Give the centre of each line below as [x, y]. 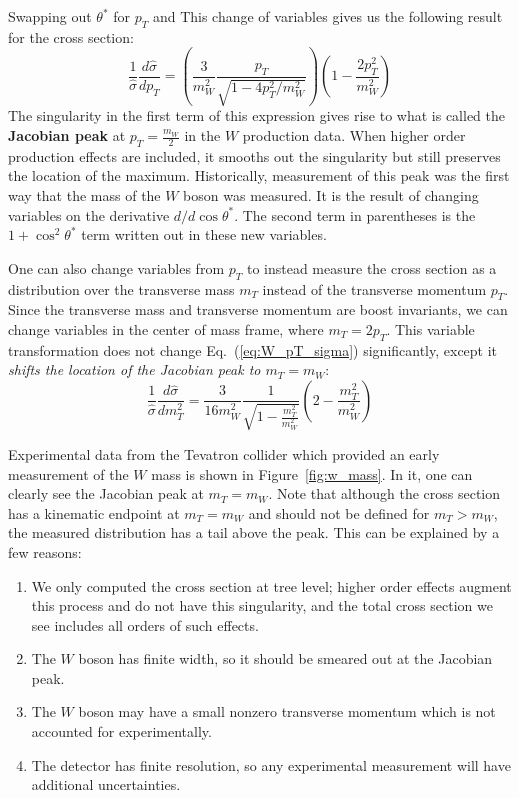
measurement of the [68, 473]
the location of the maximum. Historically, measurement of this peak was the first [259, 175]
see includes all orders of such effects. [145, 624]
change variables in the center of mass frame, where [166, 328]
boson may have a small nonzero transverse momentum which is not [287, 711]
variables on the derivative [89, 214]
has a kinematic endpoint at [94, 512]
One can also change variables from [116, 267]
